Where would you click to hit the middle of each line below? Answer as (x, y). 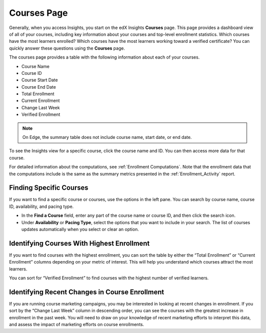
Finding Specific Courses (49, 188)
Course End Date (39, 87)
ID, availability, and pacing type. (41, 206)
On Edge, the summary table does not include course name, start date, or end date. (107, 137)
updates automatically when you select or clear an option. (80, 230)
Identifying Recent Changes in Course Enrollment (87, 292)
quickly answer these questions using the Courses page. (67, 48)
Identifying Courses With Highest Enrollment (79, 243)
